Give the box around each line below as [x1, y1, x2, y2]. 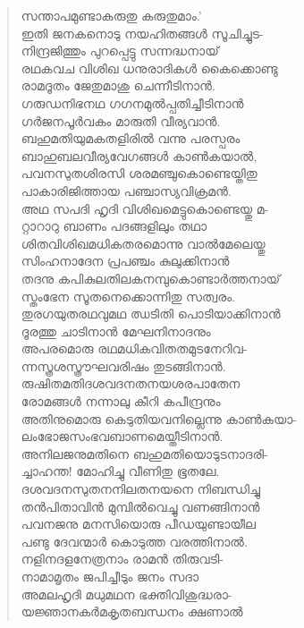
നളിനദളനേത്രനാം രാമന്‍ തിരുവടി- [21, 549, 224, 568]
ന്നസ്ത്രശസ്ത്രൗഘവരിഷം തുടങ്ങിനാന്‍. [21, 356, 226, 375]
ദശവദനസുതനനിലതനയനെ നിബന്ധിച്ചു [21, 479, 260, 498]
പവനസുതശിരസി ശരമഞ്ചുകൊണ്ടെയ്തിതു [21, 164, 258, 182]
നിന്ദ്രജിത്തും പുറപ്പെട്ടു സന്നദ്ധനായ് [21, 41, 219, 60]
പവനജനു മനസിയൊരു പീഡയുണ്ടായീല [21, 514, 257, 533]
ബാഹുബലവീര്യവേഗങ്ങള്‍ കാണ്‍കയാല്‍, [21, 146, 258, 165]
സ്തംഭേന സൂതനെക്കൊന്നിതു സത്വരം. [21, 286, 235, 305]
